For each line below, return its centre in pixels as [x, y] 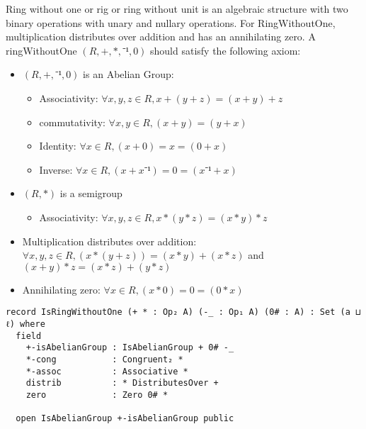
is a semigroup [91, 193]
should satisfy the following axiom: [225, 50]
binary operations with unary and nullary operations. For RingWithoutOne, [171, 22]
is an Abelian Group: [128, 74]
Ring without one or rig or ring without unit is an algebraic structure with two [177, 9]
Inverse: [56, 169]
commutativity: [72, 122]
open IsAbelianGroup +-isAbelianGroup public [125, 419]
